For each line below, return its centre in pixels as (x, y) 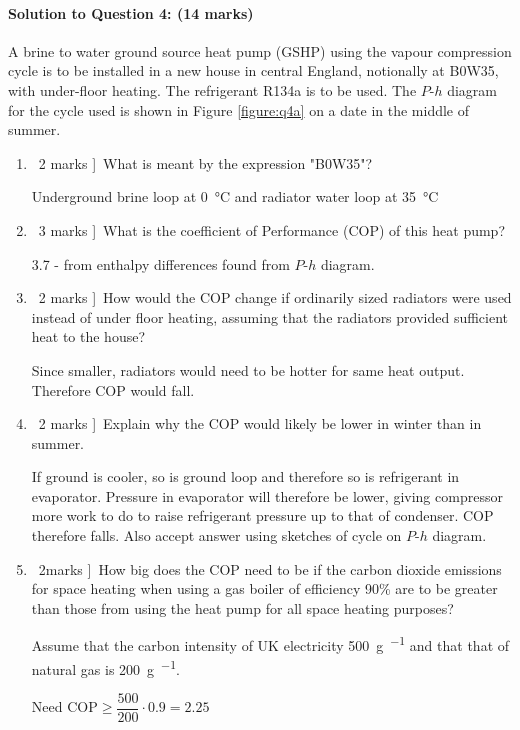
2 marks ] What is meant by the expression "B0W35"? (205, 162)
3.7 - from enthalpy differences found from (160, 263)
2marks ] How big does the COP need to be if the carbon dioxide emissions (270, 568)
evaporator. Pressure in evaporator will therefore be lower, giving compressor (267, 495)
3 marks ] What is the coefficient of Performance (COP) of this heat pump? (272, 229)
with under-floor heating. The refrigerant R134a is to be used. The (212, 89)
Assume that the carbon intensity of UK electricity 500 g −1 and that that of (270, 644)
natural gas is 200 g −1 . (105, 667)
